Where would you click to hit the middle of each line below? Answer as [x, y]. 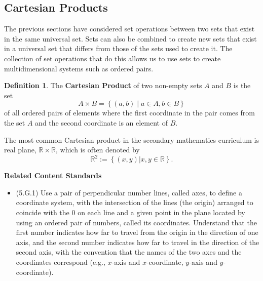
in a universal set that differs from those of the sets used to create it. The [118, 48]
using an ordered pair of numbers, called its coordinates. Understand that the [136, 222]
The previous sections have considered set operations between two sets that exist [129, 29]
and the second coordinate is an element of [102, 122]
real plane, [20, 150]
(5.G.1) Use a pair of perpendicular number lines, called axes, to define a [129, 192]
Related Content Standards [53, 175]
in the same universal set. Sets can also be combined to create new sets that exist [130, 38]
